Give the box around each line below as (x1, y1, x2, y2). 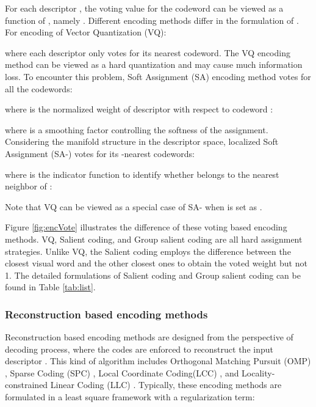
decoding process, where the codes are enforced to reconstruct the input (5, 342, 273, 355)
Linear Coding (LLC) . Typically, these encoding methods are (50, 378, 282, 391)
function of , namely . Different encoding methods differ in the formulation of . (5, 13, 299, 26)
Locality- (242, 366, 275, 379)
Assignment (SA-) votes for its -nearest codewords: (5, 147, 195, 159)
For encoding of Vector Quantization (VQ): (5, 26, 167, 38)
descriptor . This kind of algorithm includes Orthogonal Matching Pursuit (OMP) (5, 354, 311, 367)
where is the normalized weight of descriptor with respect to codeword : (5, 103, 273, 116)
